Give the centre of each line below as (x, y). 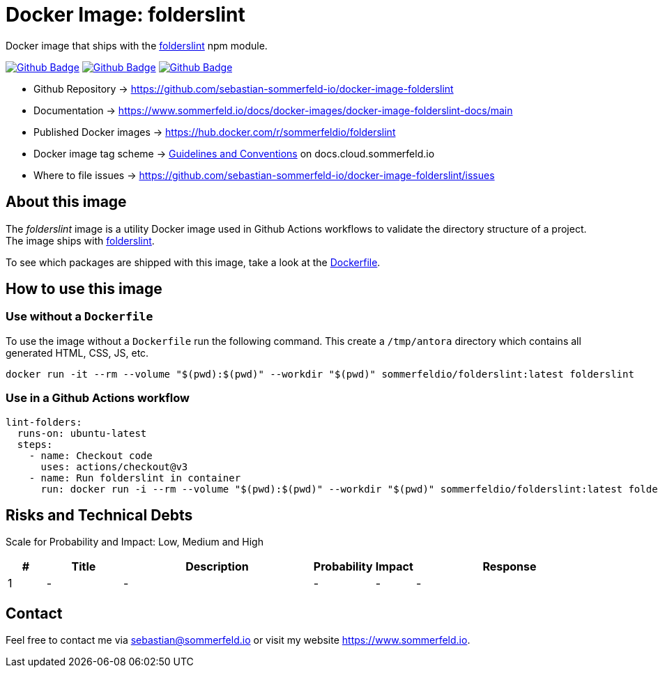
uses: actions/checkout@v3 (114, 466)
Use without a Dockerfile (79, 317)
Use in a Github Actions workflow (98, 398)
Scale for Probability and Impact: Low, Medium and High (135, 542)
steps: (35, 444)
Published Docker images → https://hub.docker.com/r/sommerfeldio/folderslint (215, 132)
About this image (66, 202)
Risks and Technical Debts (99, 515)
